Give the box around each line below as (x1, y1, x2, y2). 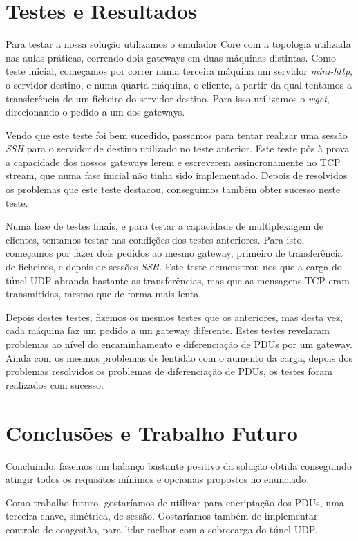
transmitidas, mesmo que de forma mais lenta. (6, 286, 202, 301)
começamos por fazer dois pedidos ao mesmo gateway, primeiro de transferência (6, 246, 343, 260)
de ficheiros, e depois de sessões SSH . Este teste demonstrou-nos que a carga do (6, 259, 342, 274)
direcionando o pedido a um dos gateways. (6, 104, 185, 119)
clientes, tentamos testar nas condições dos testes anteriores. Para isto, (6, 232, 305, 246)
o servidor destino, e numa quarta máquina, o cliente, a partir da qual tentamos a (6, 77, 352, 91)
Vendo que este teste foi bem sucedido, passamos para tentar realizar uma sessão (6, 127, 348, 142)
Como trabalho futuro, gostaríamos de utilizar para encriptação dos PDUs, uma (6, 495, 344, 509)
